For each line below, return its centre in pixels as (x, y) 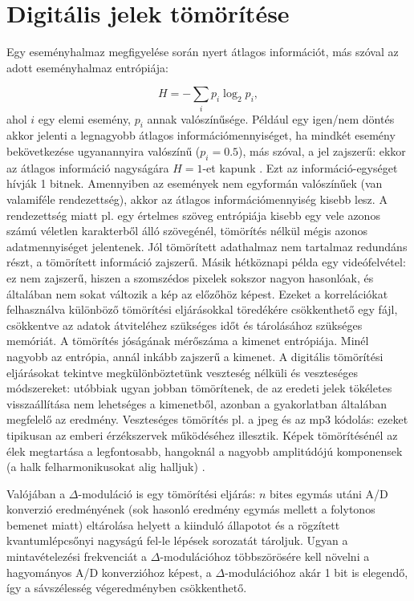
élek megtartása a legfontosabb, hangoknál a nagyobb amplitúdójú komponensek (205, 451)
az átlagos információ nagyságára (88, 167)
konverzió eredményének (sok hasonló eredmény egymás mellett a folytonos (191, 509)
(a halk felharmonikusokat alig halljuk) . (106, 467)
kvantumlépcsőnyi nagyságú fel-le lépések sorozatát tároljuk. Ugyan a (177, 540)
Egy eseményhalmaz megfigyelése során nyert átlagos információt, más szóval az (203, 52)
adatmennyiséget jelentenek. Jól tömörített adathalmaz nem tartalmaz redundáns (207, 246)
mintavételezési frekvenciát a (77, 556)
